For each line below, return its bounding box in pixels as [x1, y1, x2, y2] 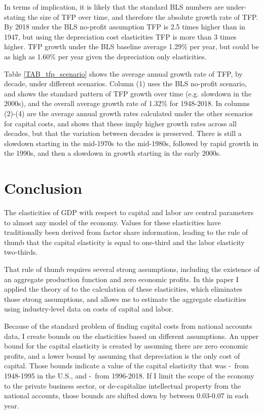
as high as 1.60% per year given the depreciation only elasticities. [4, 51, 207, 61]
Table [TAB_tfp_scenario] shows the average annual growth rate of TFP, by [4, 68, 243, 79]
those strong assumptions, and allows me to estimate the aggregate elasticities [4, 293, 246, 304]
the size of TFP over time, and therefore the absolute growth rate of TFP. [27, 11, 258, 22]
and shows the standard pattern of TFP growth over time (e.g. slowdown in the [4, 88, 252, 98]
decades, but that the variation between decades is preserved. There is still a [4, 128, 242, 139]
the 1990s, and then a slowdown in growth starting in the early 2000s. [4, 148, 221, 158]
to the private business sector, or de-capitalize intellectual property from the [4, 380, 241, 391]
